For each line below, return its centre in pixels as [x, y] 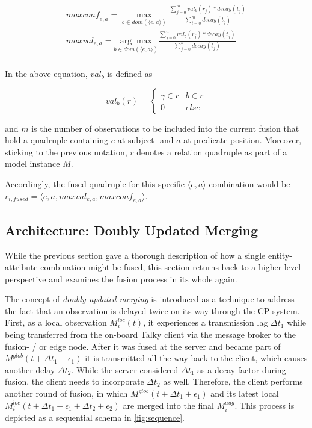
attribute [21, 267]
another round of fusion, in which [66, 393]
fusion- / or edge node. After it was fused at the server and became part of [143, 346]
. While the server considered [125, 369]
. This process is [265, 405]
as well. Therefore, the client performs [233, 381]
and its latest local [245, 393]
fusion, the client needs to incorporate [75, 381]
